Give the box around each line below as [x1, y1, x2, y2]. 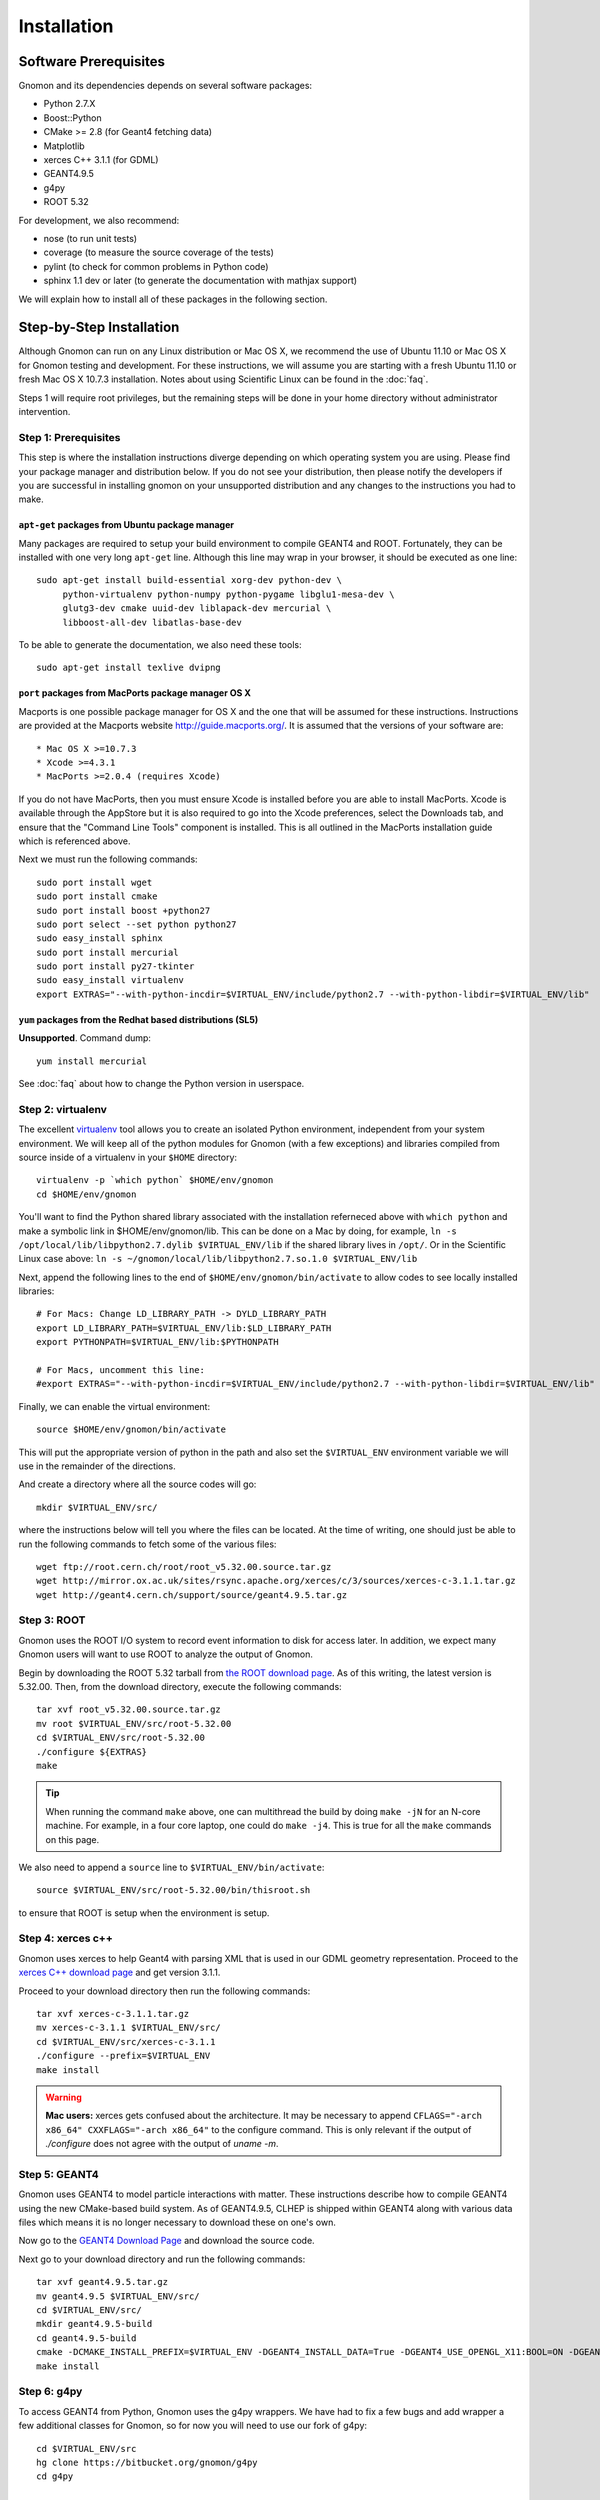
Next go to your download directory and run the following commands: [18, 2253, 306, 2265]
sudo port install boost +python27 [36, 905, 211, 916]
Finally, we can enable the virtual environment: [18, 1400, 210, 1412]
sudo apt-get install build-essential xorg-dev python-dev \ [36, 575, 342, 586]
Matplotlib [43, 140, 85, 152]
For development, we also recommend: [18, 214, 180, 226]
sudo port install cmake [36, 891, 158, 902]
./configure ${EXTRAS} [36, 1746, 148, 1757]
